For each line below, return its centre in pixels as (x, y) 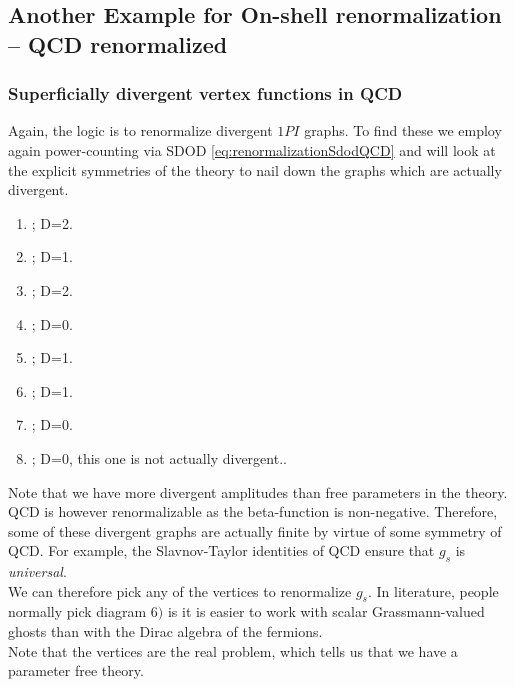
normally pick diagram (77, 611)
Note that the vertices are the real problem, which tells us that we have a (233, 650)
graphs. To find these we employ (403, 130)
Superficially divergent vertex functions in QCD (205, 93)
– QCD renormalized (118, 43)
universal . (37, 571)
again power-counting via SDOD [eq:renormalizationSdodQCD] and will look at (252, 149)
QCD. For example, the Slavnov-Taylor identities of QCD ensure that (221, 550)
